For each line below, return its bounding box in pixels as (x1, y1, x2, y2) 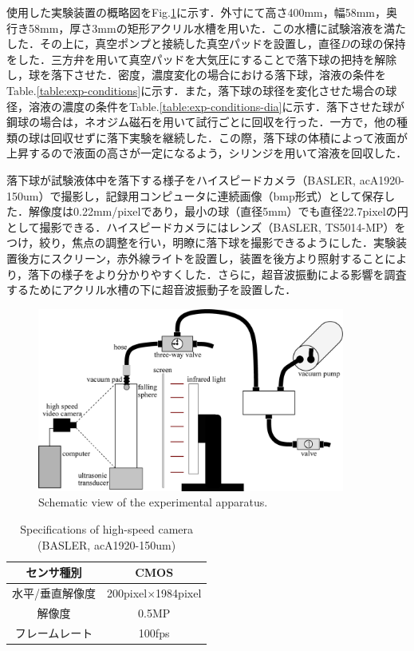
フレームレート (14, 624, 93, 641)
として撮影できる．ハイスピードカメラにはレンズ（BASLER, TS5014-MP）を (6, 218, 406, 235)
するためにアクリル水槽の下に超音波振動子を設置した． (6, 281, 297, 298)
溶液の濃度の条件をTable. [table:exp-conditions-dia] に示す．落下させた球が (28, 97, 404, 114)
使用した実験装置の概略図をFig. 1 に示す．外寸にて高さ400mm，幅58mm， (6, 4, 387, 20)
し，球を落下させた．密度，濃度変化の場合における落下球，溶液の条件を (6, 66, 386, 83)
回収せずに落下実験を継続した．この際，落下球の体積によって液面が (50, 129, 408, 145)
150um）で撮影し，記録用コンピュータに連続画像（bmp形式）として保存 (6, 187, 384, 204)
